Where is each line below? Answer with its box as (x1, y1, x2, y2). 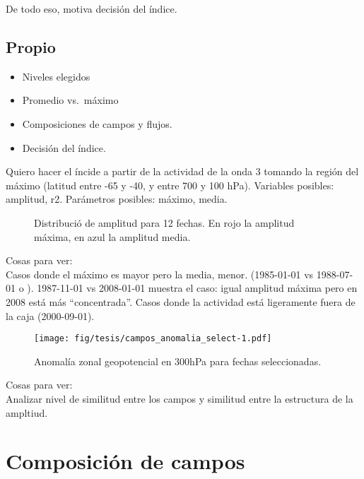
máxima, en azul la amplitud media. (34, 229, 191, 244)
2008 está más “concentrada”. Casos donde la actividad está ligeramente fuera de (6, 294, 356, 309)
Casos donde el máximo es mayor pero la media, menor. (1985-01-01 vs (6, 266, 314, 281)
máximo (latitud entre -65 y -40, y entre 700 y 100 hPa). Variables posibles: (6, 177, 334, 192)
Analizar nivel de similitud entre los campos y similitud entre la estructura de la (6, 391, 353, 406)
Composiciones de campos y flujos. (22, 116, 172, 131)
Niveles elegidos (22, 69, 90, 83)
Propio (6, 35, 56, 57)
